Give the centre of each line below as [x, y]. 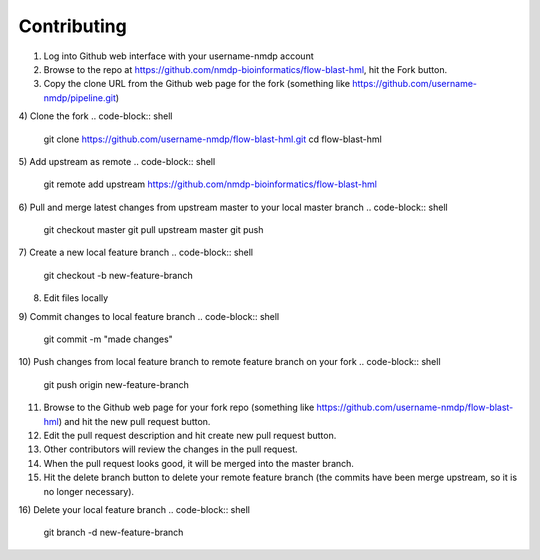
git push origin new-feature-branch [116, 384]
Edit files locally [76, 298]
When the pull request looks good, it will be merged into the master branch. [199, 463]
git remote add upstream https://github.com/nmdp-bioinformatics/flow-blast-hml [210, 184]
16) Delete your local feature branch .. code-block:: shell [134, 509]
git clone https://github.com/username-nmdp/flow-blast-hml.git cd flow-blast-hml [212, 139]
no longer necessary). [89, 491]
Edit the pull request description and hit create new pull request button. [190, 435]
